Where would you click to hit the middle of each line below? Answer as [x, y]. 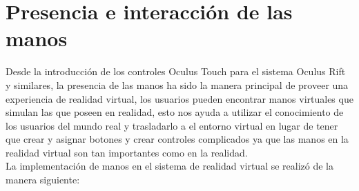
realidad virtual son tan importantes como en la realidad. [127, 152]
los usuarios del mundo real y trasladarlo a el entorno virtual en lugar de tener [172, 125]
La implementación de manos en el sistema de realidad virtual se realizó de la [170, 166]
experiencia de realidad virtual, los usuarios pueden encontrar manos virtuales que [179, 98]
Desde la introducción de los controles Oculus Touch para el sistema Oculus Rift [176, 71]
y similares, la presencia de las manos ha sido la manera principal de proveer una [177, 84]
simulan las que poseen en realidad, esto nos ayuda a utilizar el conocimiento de [175, 112]
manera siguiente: [43, 180]
